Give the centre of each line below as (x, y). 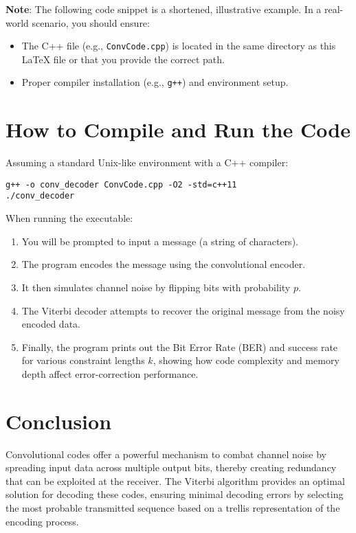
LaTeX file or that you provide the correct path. (123, 59)
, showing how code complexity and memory (246, 360)
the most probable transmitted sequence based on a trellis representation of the (173, 507)
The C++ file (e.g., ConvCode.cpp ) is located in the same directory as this (179, 46)
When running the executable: (69, 218)
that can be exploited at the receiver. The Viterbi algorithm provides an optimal (175, 480)
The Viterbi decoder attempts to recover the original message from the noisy (183, 310)
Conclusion (59, 421)
